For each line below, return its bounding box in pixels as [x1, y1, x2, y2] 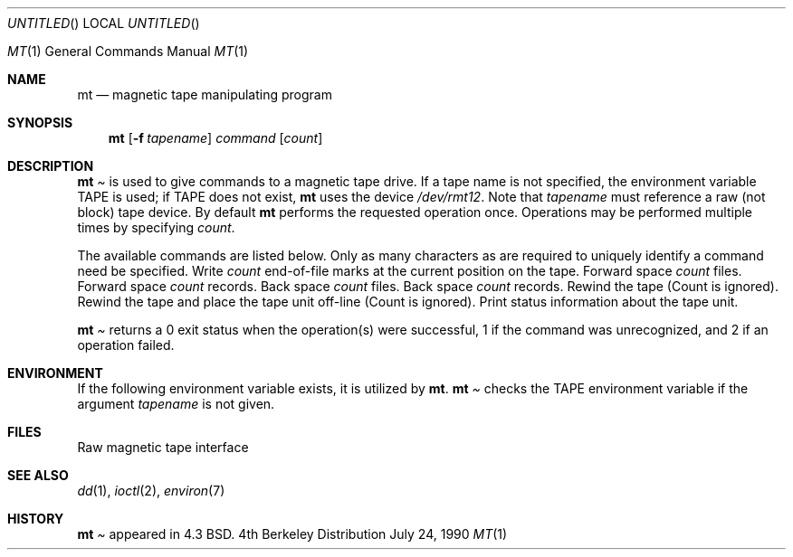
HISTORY [7, 511, 64, 526]
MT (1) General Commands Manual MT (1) [7, 43, 249, 59]
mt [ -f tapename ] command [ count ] [108, 130, 323, 146]
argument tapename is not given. [77, 396, 275, 411]
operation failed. [77, 337, 175, 353]
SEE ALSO [7, 467, 69, 483]
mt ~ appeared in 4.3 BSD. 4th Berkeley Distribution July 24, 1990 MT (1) [77, 526, 508, 542]
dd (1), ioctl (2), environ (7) [77, 483, 225, 498]
